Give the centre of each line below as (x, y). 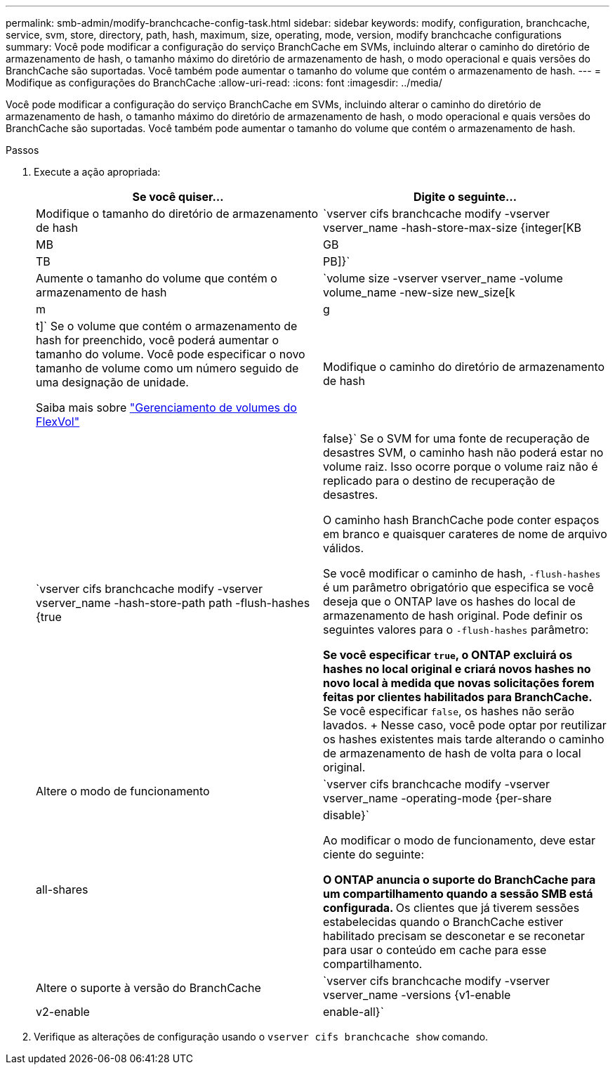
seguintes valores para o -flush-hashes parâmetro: (456, 629)
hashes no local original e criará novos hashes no (457, 669)
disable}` (346, 815)
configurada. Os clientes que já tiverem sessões (451, 908)
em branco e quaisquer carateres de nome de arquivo (465, 534)
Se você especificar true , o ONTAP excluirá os (448, 655)
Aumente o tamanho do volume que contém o (157, 278)
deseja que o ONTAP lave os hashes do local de (449, 601)
